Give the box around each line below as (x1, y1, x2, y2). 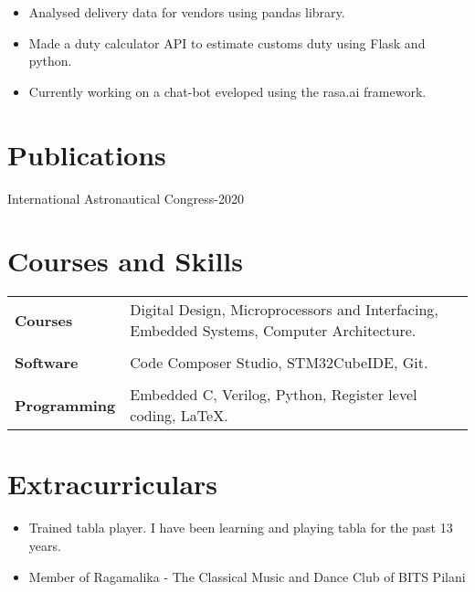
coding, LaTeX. (130, 405, 228, 427)
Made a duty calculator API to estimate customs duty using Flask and (28, 33, 426, 52)
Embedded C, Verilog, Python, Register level (130, 384, 417, 406)
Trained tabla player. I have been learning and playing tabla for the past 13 (28, 518, 453, 537)
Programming (15, 394, 116, 416)
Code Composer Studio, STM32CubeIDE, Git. (130, 352, 428, 374)
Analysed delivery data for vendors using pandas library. (28, 3, 345, 21)
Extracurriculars (7, 465, 218, 502)
